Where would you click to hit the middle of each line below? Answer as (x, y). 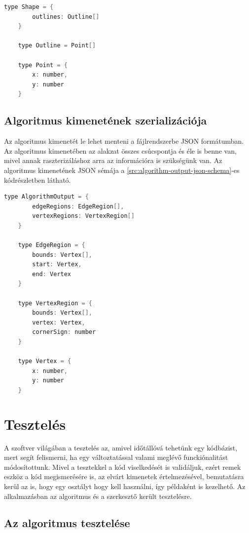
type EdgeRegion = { (52, 245)
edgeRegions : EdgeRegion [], (78, 206)
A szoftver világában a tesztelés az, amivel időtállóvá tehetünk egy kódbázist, (121, 447)
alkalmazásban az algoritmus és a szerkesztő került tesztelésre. (98, 496)
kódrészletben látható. (37, 180)
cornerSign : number (64, 332)
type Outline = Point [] (57, 46)
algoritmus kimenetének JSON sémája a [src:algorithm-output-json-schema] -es (122, 170)
